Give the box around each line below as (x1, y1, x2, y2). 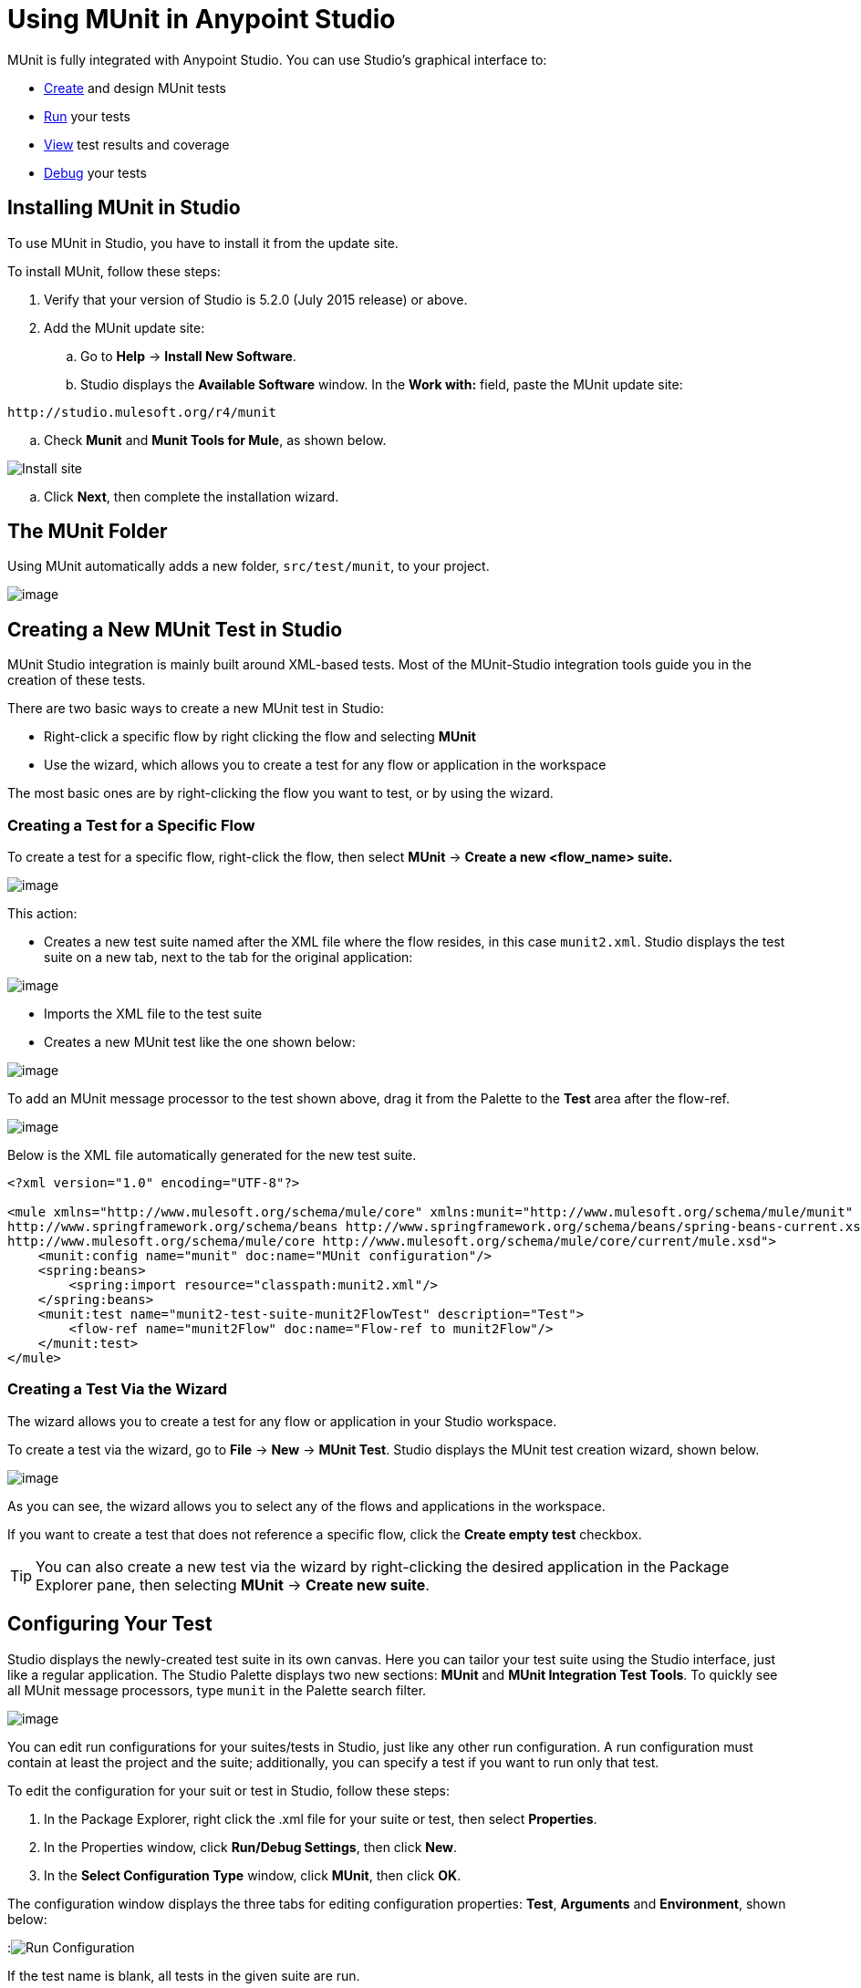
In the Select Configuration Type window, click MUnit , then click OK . (44, 1867, 462, 1883)
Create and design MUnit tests (44, 79, 226, 96)
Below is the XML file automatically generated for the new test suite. (7, 1147, 417, 1164)
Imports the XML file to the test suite (44, 1006, 263, 1022)
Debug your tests (44, 164, 147, 181)
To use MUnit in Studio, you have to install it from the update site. (7, 234, 399, 251)
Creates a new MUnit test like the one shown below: (44, 1034, 356, 1051)
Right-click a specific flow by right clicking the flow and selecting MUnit (44, 729, 476, 745)
